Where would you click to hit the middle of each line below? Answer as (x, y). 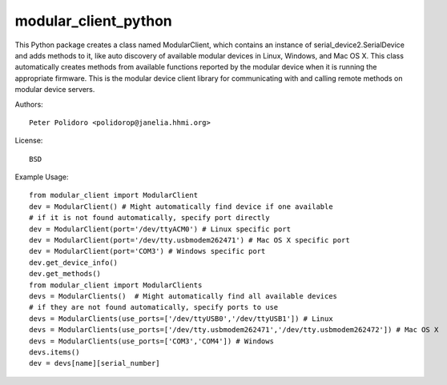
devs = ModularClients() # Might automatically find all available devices (183, 296)
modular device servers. (55, 90)
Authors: (29, 104)
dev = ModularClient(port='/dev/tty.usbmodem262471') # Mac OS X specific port (189, 241)
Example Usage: (42, 177)
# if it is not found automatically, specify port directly (149, 218)
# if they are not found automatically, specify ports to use (154, 307)
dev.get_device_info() (74, 263)
